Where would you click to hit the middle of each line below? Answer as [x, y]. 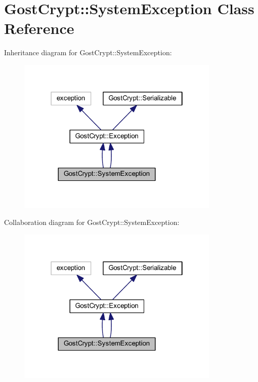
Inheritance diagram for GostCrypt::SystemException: [88, 52]
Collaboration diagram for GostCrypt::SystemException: [92, 222]
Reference [39, 28]
